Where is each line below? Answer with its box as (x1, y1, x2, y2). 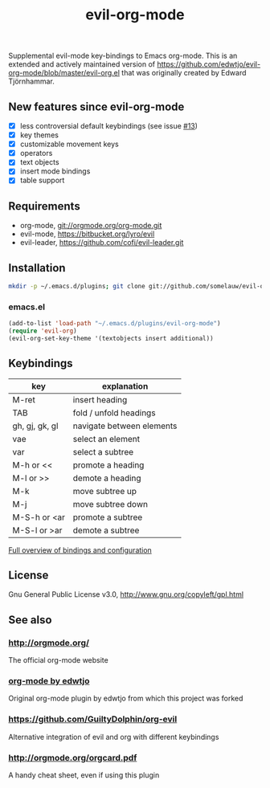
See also (8, 613, 52, 627)
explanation (101, 380, 149, 391)
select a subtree (72, 446, 134, 457)
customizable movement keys (19, 139, 119, 149)
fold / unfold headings (72, 407, 156, 418)
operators (19, 149, 53, 158)
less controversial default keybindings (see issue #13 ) (19, 121, 198, 130)
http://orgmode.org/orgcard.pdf (8, 752, 137, 763)
